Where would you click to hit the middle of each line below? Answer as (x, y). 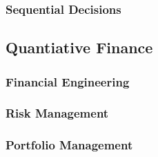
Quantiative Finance (79, 47)
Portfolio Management (69, 145)
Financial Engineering (68, 81)
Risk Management (57, 113)
